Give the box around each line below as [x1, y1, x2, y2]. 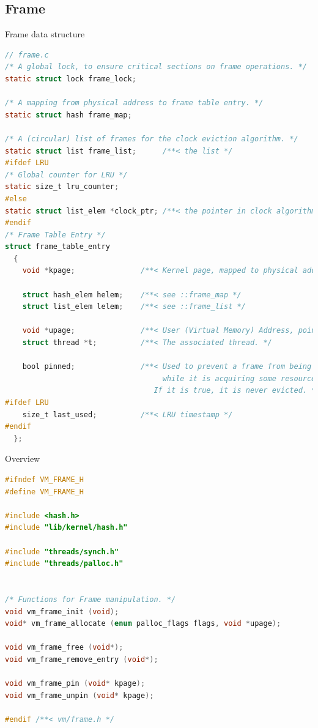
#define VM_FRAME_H [5, 487, 84, 496]
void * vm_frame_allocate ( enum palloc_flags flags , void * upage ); [5, 619, 281, 628]
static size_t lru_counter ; [5, 182, 119, 191]
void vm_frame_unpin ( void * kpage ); [5, 691, 154, 700]
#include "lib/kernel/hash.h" [5, 523, 128, 532]
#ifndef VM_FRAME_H [5, 475, 84, 484]
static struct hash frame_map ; [5, 110, 132, 119]
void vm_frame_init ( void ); [5, 607, 119, 616]
